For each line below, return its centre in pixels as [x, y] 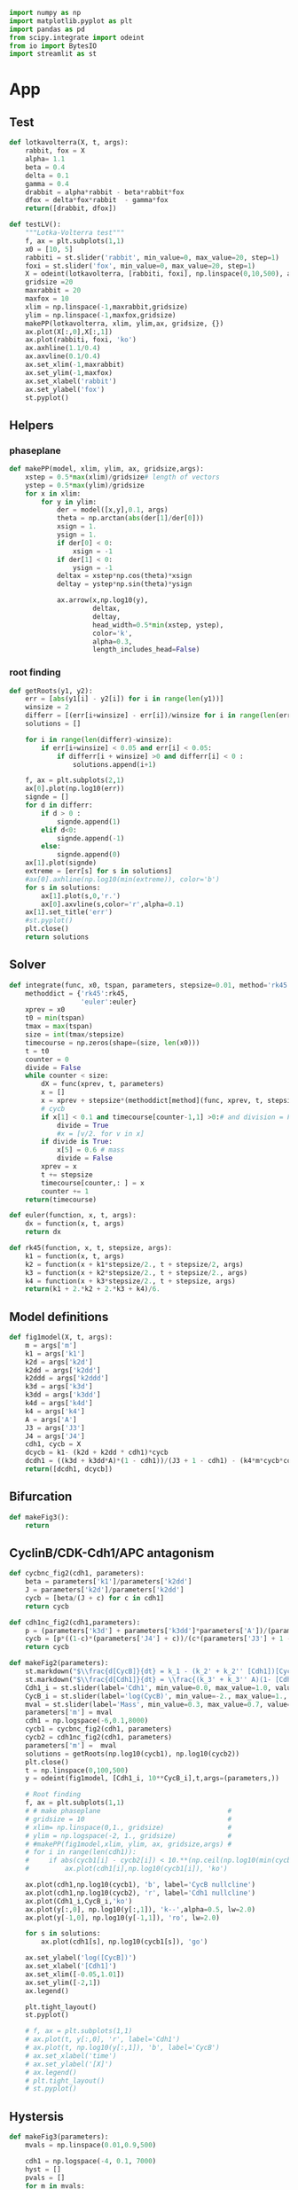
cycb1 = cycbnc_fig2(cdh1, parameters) [99, 1729]
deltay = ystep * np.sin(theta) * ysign [124, 584]
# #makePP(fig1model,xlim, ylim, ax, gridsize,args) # [129, 1844]
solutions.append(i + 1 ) [114, 764]
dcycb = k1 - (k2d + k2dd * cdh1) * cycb [97, 1453]
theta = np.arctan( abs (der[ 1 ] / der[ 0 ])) [130, 519]
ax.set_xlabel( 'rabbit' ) [71, 381]
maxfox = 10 [47, 299]
